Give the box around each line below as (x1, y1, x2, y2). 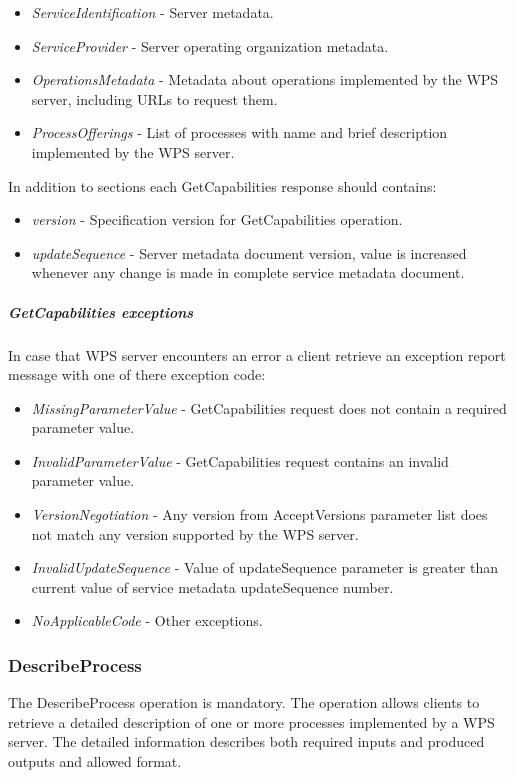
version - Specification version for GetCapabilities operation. (31, 209, 403, 230)
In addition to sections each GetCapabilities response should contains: (8, 175, 437, 196)
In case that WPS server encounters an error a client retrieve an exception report (8, 344, 506, 365)
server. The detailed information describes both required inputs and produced (8, 731, 485, 752)
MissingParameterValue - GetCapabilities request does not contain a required (31, 397, 507, 418)
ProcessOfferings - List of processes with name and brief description (31, 122, 448, 143)
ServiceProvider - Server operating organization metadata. (31, 35, 389, 56)
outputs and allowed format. (8, 751, 182, 772)
